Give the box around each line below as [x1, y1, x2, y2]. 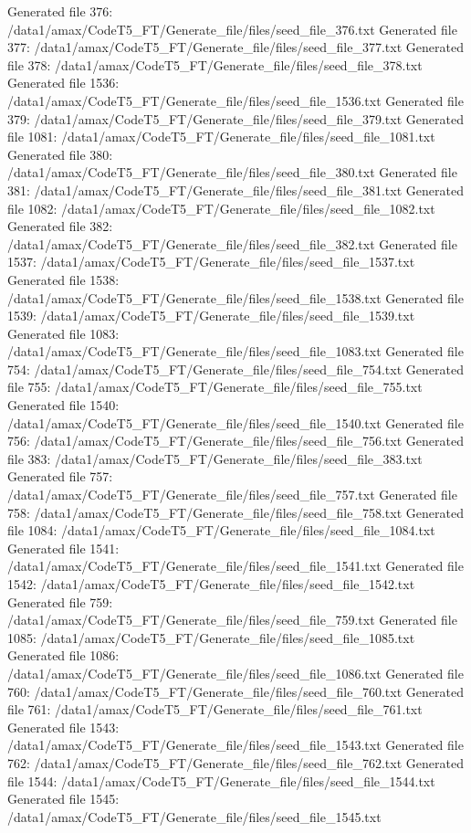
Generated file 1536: [7, 73, 120, 92]
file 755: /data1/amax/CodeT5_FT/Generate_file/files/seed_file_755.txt [7, 377, 423, 396]
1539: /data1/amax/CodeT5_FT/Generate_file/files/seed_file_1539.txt [7, 306, 415, 325]
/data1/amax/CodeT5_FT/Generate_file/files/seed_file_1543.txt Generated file [7, 735, 464, 754]
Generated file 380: [7, 144, 113, 163]
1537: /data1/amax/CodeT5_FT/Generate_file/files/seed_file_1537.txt [7, 252, 415, 271]
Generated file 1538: [7, 269, 120, 289]
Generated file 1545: [7, 789, 120, 808]
